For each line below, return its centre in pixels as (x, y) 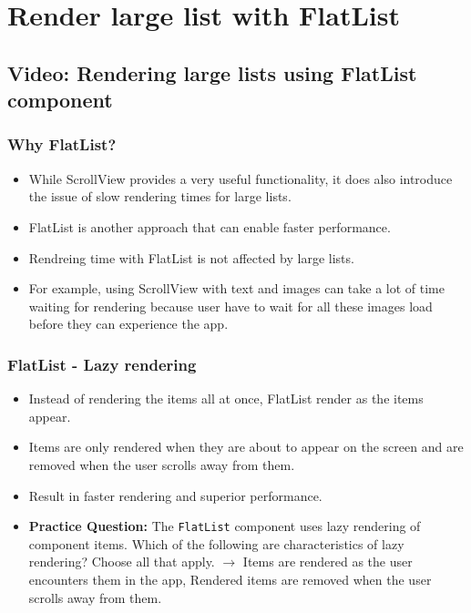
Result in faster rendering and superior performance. (175, 495)
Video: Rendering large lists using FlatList (212, 72)
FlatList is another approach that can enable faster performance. (210, 226)
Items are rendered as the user (328, 562)
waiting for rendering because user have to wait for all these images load (230, 306)
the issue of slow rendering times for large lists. (160, 196)
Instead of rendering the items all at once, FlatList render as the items (226, 398)
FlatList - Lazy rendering (102, 364)
